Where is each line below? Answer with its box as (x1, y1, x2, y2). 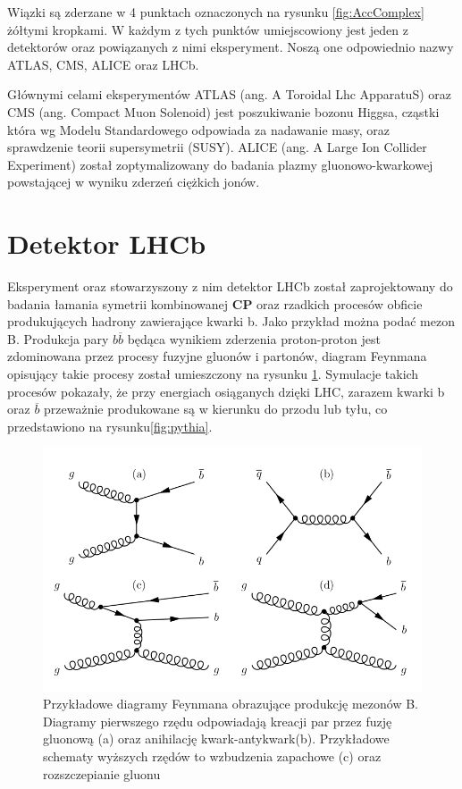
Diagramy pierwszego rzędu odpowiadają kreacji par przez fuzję (43, 711, 392, 730)
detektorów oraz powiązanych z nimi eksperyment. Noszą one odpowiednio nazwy (7, 38, 454, 56)
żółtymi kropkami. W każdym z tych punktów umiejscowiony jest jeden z (7, 20, 408, 38)
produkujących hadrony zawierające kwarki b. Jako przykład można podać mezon (7, 312, 455, 331)
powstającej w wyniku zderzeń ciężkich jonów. (7, 172, 260, 191)
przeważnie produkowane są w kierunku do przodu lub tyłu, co (44, 399, 388, 418)
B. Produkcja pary (7, 329, 109, 348)
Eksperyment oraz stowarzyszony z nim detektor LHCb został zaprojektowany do (7, 277, 453, 296)
